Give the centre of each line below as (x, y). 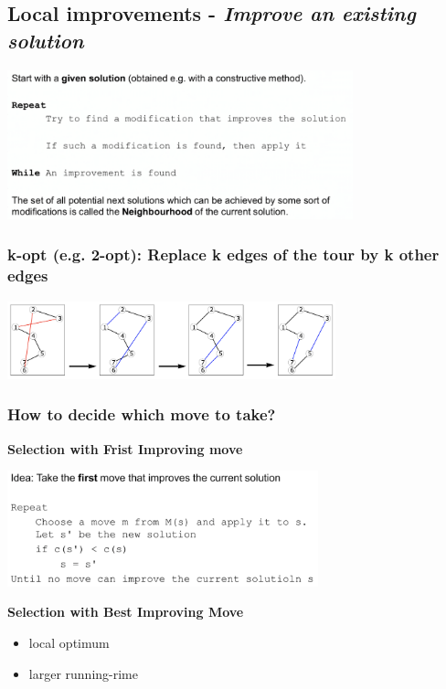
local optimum (69, 642)
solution (46, 40)
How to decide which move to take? (142, 414)
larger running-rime (83, 673)
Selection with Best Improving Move (126, 612)
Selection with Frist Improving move (125, 448)
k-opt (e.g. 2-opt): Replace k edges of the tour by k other (223, 254)
